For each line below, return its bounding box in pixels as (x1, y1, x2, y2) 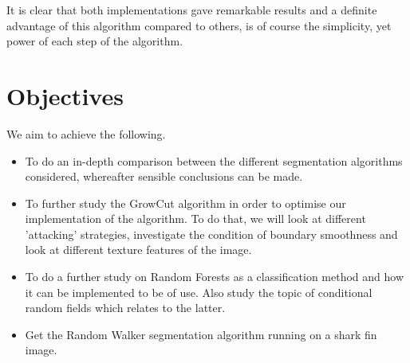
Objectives (6, 79, 124, 111)
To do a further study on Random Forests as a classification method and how (25, 268, 404, 285)
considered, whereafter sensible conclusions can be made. (25, 168, 303, 185)
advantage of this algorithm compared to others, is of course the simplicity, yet (6, 17, 392, 33)
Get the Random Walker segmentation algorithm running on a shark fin (25, 326, 377, 342)
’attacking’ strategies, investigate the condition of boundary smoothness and (25, 225, 398, 242)
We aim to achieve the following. (6, 125, 166, 142)
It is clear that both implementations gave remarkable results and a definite (6, 2, 377, 18)
